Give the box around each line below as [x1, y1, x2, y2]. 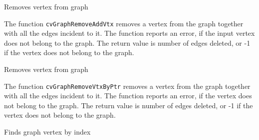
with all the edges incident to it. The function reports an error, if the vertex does [4, 90, 252, 101]
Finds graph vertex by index [4, 127, 91, 137]
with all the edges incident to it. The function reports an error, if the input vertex [4, 28, 255, 38]
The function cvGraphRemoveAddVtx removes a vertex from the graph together [4, 18, 244, 28]
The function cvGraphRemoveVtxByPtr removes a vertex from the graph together [4, 80, 251, 91]
